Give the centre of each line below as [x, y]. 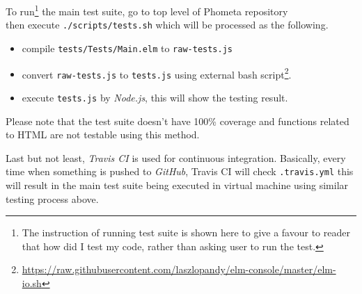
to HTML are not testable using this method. [103, 134]
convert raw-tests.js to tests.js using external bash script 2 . [157, 73]
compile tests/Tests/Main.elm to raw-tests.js [127, 48]
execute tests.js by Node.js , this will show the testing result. [155, 97]
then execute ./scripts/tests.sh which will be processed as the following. [167, 25]
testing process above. [52, 198]
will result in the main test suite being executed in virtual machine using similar [177, 185]
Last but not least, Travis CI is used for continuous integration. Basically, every [176, 157]
